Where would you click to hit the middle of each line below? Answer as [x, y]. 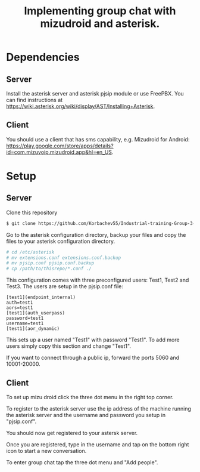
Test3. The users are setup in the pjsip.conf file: [65, 286]
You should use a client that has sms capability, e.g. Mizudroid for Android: [98, 139]
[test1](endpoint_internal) [41, 297]
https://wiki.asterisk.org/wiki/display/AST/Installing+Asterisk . [81, 106]
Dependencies [43, 57]
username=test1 [25, 323]
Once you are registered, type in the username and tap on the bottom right [98, 445]
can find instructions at [35, 100]
